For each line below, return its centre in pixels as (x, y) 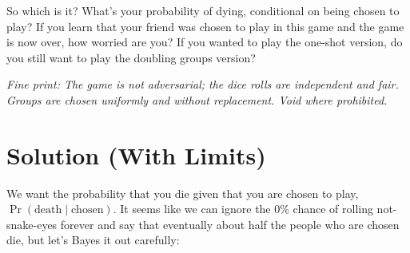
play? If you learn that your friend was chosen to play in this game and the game (205, 26)
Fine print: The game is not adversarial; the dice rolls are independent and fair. (203, 84)
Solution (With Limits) (136, 154)
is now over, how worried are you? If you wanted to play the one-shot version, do (205, 42)
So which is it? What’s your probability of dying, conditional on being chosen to (203, 10)
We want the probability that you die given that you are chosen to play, (183, 193)
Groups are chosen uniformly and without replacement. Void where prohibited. (197, 99)
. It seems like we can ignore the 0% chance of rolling (243, 209)
